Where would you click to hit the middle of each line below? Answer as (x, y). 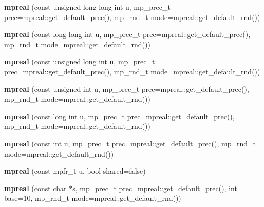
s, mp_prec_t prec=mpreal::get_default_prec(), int (155, 188)
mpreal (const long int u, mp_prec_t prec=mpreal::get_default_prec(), (119, 116)
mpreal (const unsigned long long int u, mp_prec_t (87, 7)
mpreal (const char (35, 188)
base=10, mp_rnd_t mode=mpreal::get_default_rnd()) (93, 198)
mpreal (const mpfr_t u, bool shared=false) (75, 171)
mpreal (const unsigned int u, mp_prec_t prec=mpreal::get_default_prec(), (127, 89)
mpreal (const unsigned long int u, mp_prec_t (80, 61)
